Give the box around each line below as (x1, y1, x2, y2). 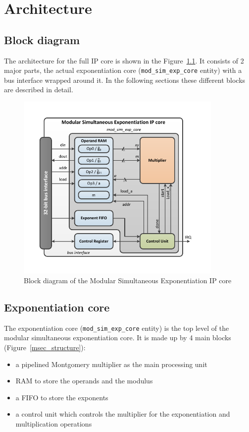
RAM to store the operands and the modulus (15, 375, 153, 386)
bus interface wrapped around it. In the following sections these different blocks (4, 74, 246, 85)
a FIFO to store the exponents (15, 392, 108, 402)
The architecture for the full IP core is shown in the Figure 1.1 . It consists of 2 (4, 55, 244, 65)
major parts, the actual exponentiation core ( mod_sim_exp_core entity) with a (4, 65, 242, 75)
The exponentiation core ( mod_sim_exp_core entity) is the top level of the (4, 322, 229, 333)
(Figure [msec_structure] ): (4, 342, 86, 352)
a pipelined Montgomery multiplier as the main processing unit (15, 359, 207, 369)
